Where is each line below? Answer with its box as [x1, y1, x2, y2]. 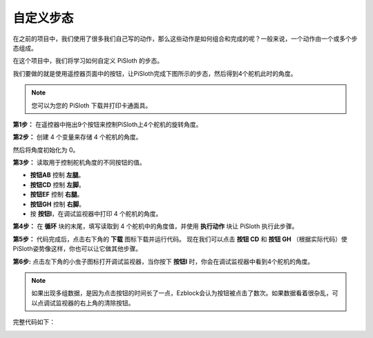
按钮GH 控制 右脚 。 [30, 200, 86, 208]
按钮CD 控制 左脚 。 [30, 180, 86, 189]
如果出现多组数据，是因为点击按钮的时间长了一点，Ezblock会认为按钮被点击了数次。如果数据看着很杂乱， [31, 289, 333, 297]
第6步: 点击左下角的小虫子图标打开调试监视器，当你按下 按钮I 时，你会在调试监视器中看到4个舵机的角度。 [12, 257, 314, 266]
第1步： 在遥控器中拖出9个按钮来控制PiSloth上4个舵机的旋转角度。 [12, 120, 202, 128]
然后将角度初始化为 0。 [12, 146, 79, 154]
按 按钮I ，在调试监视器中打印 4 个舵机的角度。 [30, 210, 162, 218]
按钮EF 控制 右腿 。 [30, 190, 84, 199]
